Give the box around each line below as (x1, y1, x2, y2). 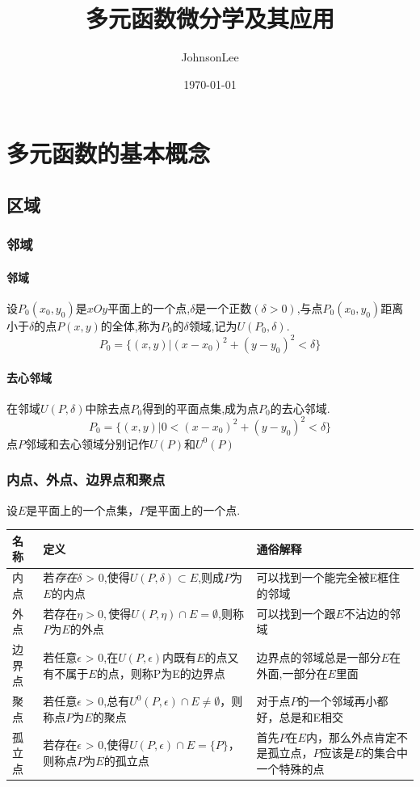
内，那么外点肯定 (305, 728, 397, 745)
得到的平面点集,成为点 (142, 399, 259, 416)
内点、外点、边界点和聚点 (6, 469, 166, 490)
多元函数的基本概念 (6, 137, 211, 170)
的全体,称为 (100, 317, 161, 334)
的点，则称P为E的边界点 (96, 664, 225, 681)
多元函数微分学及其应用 (85, 2, 334, 35)
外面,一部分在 (256, 664, 328, 681)
